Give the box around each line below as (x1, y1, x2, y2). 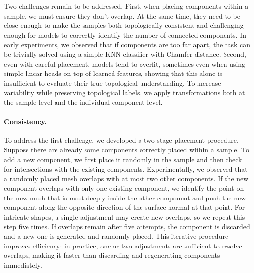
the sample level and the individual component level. (4, 97, 163, 107)
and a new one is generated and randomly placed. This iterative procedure (4, 231, 228, 241)
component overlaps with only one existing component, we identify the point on (4, 183, 244, 193)
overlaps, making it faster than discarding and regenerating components (4, 250, 220, 260)
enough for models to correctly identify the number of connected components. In (4, 29, 247, 40)
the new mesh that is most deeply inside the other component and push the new (4, 192, 246, 202)
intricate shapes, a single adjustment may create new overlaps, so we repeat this (4, 212, 245, 222)
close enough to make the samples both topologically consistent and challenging (4, 20, 244, 30)
